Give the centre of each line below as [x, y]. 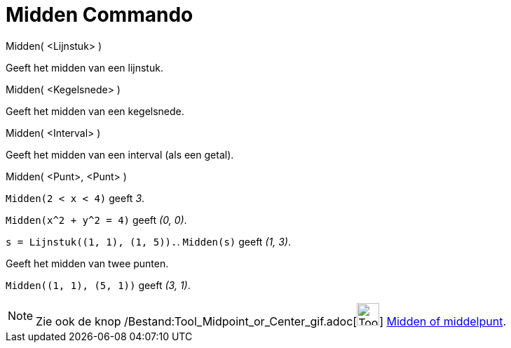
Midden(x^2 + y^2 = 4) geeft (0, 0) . [96, 220]
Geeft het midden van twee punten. [87, 263]
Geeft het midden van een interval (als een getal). [120, 154]
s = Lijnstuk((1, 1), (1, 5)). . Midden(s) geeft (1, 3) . [148, 241]
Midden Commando [100, 15]
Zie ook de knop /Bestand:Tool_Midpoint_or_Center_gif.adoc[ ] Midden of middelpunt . [271, 321]
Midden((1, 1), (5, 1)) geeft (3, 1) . [98, 285]
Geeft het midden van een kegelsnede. [95, 111]
